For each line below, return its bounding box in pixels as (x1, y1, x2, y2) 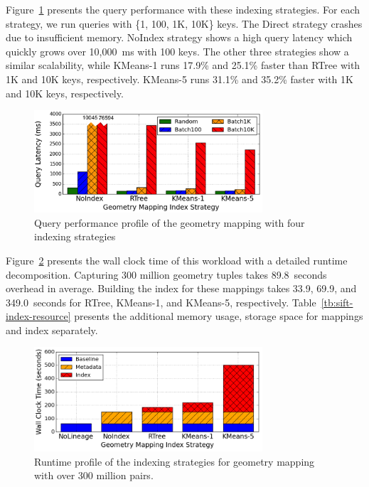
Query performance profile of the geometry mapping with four (34, 215, 305, 230)
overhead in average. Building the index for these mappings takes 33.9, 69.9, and (6, 281, 357, 296)
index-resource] (6, 309, 71, 323)
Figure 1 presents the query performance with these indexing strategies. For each (6, 2, 360, 16)
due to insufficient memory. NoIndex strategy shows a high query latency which (6, 30, 353, 45)
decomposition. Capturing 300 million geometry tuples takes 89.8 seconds (6, 267, 327, 282)
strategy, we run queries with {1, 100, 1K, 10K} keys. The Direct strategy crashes (6, 16, 363, 31)
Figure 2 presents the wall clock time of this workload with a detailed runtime (6, 252, 348, 267)
